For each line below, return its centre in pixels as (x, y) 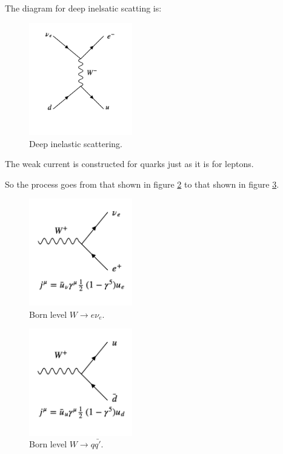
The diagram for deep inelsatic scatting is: (83, 8)
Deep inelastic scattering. (76, 143)
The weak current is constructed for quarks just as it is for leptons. (129, 164)
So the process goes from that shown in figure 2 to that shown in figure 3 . (142, 184)
